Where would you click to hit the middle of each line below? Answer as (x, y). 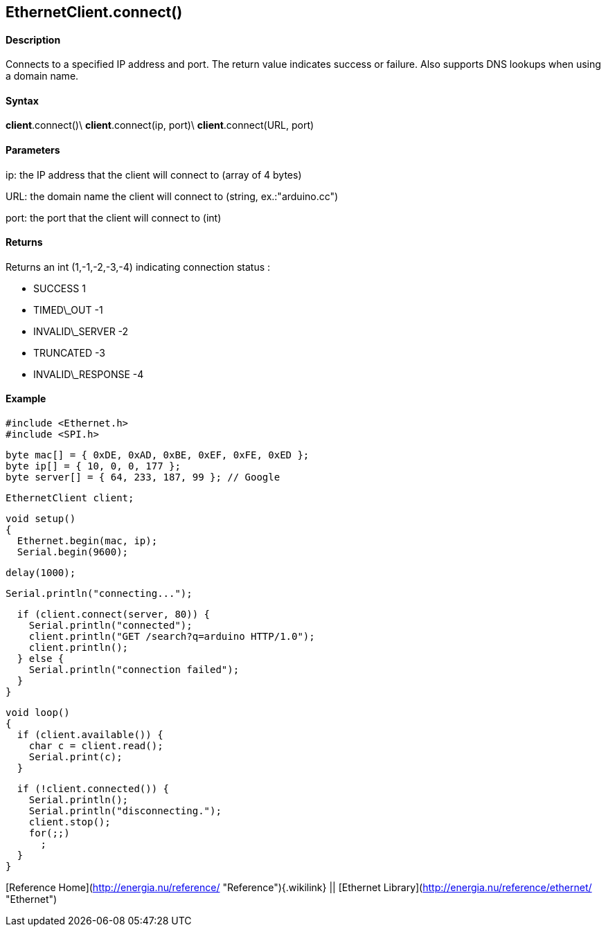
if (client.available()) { (90, 735)
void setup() (41, 519)
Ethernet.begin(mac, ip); (87, 541)
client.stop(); (70, 822)
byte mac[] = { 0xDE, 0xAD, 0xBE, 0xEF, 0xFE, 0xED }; (158, 455)
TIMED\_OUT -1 (68, 310)
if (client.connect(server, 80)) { (114, 615)
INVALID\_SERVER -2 (81, 331)
